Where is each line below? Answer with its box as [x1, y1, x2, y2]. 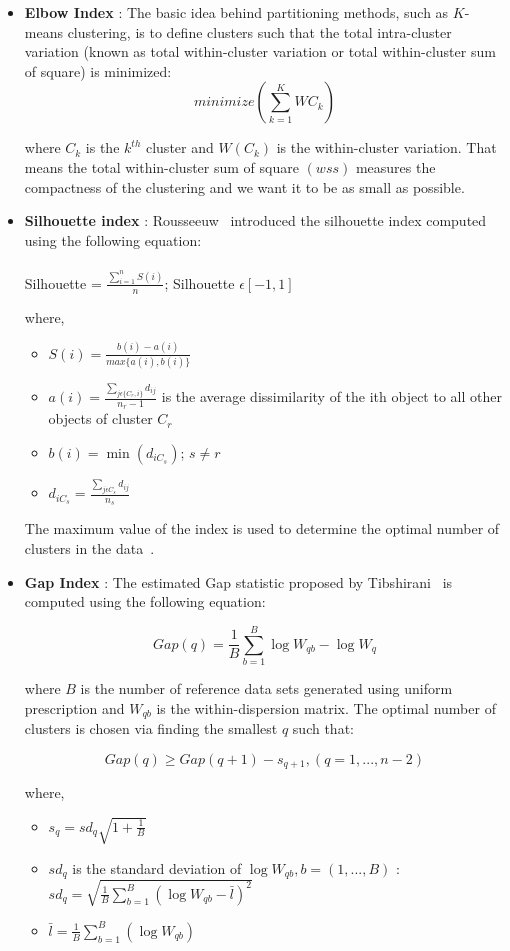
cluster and [145, 137, 214, 158]
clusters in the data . [24, 538, 155, 558]
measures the [355, 156, 436, 177]
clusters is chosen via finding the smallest [24, 717, 278, 738]
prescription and [24, 697, 125, 718]
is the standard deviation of [72, 857, 242, 878]
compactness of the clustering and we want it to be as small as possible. [24, 176, 465, 197]
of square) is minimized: [24, 60, 172, 81]
